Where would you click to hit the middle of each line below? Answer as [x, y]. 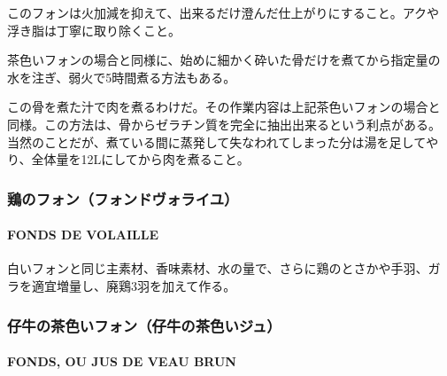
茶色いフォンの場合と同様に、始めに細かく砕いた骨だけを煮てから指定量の [224, 60]
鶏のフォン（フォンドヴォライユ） [123, 198]
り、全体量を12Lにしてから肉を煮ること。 [128, 159]
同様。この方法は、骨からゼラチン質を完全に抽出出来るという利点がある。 [224, 124]
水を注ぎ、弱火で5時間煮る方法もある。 [122, 77]
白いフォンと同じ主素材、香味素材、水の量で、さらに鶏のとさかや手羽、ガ [224, 268]
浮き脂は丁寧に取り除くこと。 [94, 30]
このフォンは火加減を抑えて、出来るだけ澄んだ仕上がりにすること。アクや [223, 12]
